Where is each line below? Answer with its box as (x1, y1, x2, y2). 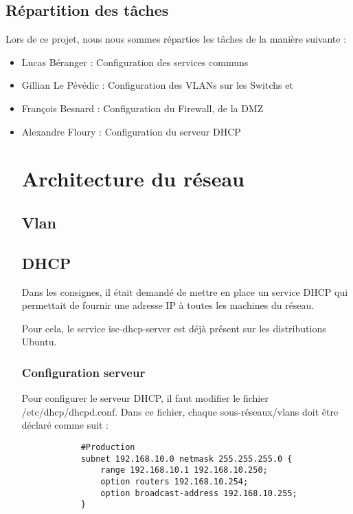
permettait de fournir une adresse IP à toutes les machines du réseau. (21, 298, 315, 312)
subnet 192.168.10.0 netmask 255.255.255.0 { (80, 453, 293, 464)
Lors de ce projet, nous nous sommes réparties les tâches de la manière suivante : (5, 32, 347, 46)
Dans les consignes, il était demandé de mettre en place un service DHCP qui (21, 284, 348, 299)
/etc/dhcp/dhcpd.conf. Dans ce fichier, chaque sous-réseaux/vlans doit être (21, 404, 339, 418)
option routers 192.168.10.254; (100, 476, 249, 486)
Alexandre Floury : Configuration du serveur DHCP (21, 124, 241, 138)
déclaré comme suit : (21, 418, 109, 432)
